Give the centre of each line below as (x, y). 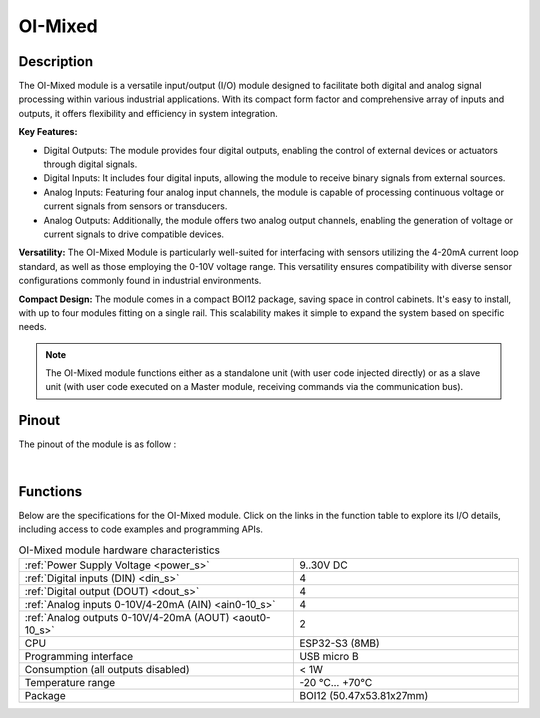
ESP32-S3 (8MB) (339, 643)
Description (56, 61)
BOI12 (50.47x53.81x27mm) (364, 695)
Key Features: (48, 132)
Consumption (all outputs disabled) (107, 669)
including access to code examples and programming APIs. (141, 529)
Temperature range (70, 682)
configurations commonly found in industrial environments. (140, 281)
